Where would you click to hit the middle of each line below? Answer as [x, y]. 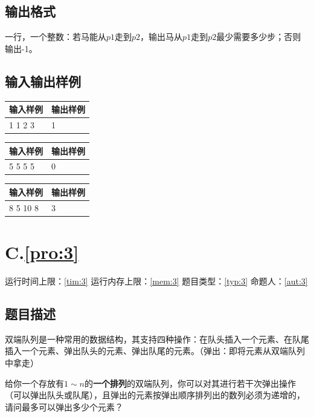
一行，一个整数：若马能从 [56, 37]
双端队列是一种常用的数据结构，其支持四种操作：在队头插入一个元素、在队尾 [157, 339]
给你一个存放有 [34, 383]
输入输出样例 [43, 81]
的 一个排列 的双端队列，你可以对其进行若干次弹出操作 [190, 383]
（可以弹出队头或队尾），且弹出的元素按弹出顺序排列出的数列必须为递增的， [155, 395]
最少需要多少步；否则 [259, 37]
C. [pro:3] [42, 252]
